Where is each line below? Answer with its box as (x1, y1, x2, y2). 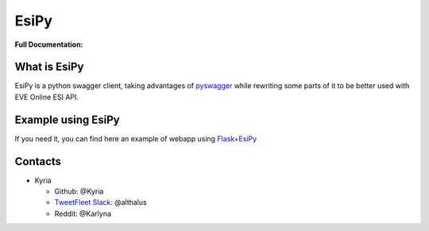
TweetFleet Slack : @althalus (54, 198, 147, 207)
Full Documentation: (14, 40, 83, 49)
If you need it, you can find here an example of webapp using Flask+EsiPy (14, 133, 257, 143)
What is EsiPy (14, 60, 84, 74)
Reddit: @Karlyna (54, 209, 111, 218)
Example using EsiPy (14, 113, 120, 126)
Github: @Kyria (54, 187, 104, 196)
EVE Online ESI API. (14, 92, 79, 102)
